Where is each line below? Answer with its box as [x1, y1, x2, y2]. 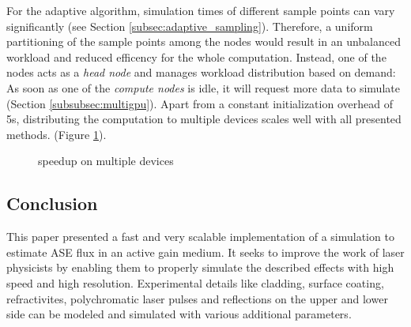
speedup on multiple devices [38, 152, 174, 169]
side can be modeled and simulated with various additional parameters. [6, 306, 352, 322]
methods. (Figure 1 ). [6, 126, 107, 142]
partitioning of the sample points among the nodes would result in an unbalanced [6, 33, 401, 50]
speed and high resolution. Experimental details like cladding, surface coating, [6, 274, 384, 291]
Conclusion [6, 191, 98, 216]
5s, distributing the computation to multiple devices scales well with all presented [6, 111, 402, 127]
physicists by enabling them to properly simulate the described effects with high [6, 259, 394, 276]
